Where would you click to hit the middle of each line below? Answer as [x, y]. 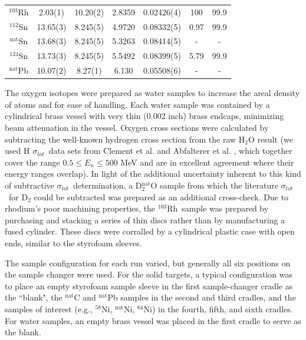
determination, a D [108, 185]
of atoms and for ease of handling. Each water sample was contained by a [137, 104]
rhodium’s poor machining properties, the [80, 208]
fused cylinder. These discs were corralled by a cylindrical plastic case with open [150, 231]
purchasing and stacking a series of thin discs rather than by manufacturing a [145, 219]
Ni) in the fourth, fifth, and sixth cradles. [218, 308]
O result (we [270, 139]
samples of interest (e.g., [49, 308]
